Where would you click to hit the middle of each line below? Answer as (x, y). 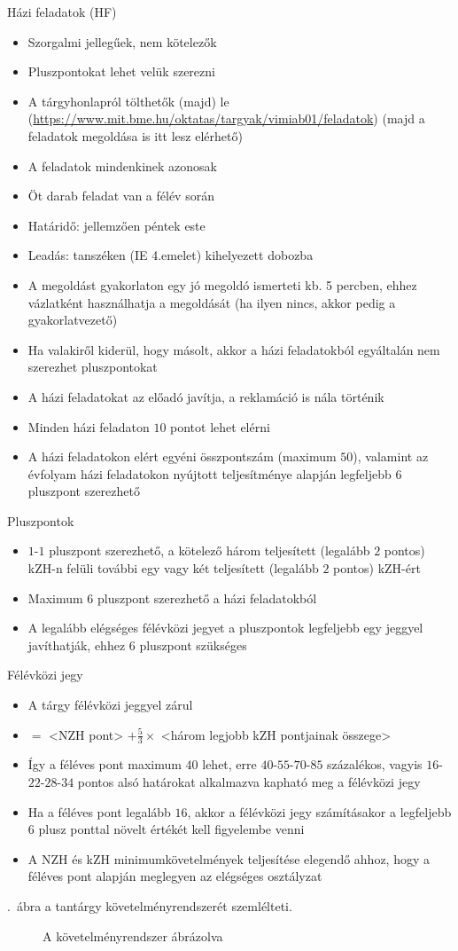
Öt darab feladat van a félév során (121, 196)
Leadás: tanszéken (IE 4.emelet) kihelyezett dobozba (171, 255)
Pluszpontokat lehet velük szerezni (121, 71)
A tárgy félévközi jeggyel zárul (110, 705)
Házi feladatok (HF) (62, 12)
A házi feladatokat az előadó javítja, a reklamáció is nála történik (206, 396)
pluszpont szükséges (193, 644)
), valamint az (391, 456)
